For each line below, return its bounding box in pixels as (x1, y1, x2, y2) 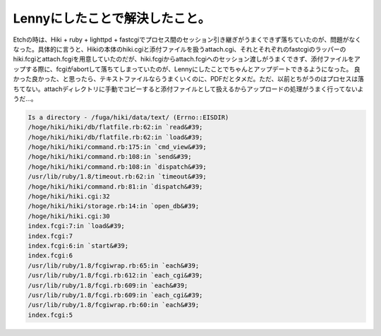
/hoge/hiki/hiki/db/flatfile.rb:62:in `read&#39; (28, 124, 203, 131)
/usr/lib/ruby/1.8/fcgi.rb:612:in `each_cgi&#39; (28, 272, 203, 280)
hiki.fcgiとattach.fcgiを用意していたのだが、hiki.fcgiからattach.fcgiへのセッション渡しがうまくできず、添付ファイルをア (13, 55, 361, 64)
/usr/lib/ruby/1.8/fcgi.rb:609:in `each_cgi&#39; (28, 291, 203, 299)
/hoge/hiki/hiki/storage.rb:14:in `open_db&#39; (28, 202, 200, 210)
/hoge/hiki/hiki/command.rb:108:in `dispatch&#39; (28, 162, 207, 171)
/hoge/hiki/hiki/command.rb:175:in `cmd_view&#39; (28, 143, 207, 151)
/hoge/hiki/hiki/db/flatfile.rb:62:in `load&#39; (28, 133, 203, 141)
